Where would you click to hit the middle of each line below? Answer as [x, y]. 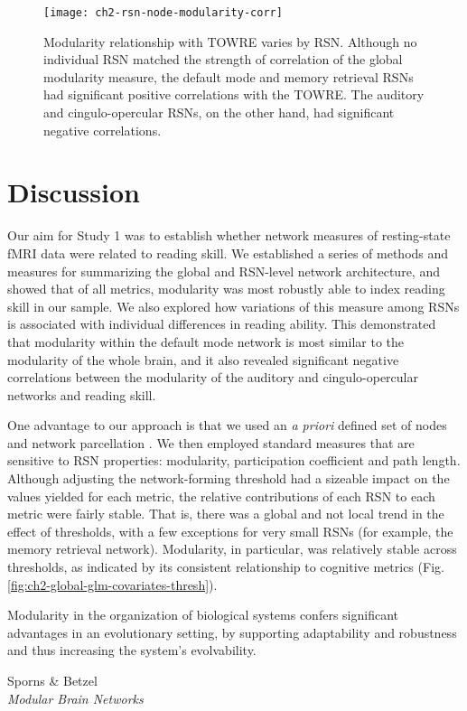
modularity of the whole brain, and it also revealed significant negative [203, 359]
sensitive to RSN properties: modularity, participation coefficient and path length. [234, 460]
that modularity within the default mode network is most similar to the [206, 341]
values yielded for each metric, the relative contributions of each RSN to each [221, 496]
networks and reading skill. [82, 394]
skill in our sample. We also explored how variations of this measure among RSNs [233, 306]
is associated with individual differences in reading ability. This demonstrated [222, 324]
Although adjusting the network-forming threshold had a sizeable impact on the [229, 478]
